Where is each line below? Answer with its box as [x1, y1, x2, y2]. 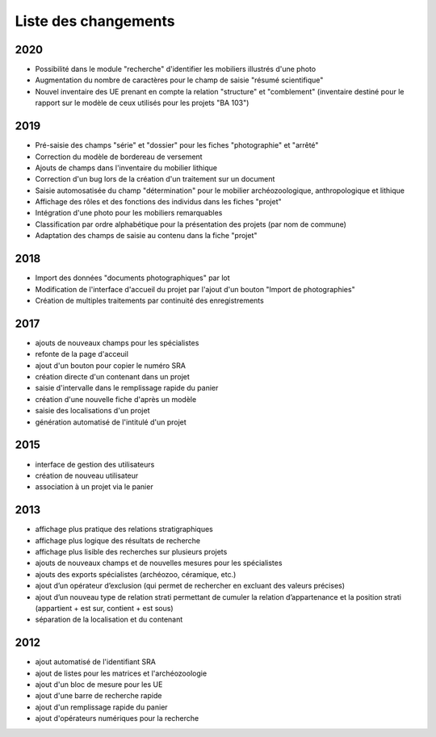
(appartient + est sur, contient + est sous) [35, 603, 174, 613]
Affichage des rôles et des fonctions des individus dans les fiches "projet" [35, 197, 282, 207]
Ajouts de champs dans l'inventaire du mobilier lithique [35, 162, 218, 173]
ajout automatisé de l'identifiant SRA [35, 657, 157, 667]
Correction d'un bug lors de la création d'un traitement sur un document [35, 174, 275, 184]
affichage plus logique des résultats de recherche [35, 535, 201, 545]
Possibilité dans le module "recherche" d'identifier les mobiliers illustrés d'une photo [35, 65, 317, 74]
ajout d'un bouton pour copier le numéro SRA [35, 360, 186, 371]
